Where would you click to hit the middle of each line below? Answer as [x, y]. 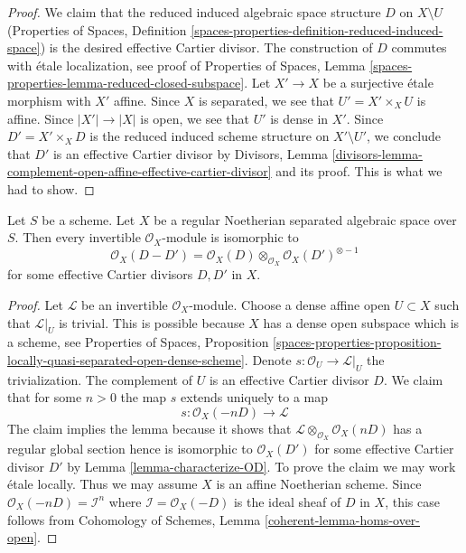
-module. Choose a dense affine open [290, 305]
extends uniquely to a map [255, 397]
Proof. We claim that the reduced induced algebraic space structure [194, 12]
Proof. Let [35, 305]
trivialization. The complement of [100, 379]
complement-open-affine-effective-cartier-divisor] [140, 171]
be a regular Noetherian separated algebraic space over [305, 219]
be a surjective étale [378, 83]
